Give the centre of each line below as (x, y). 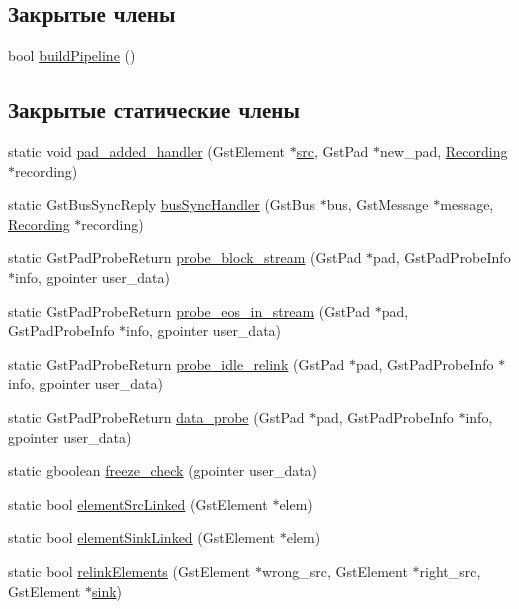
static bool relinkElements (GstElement (129, 570)
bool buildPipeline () (72, 55)
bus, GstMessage (377, 204)
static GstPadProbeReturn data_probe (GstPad (156, 416)
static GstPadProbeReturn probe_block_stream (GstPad (185, 257)
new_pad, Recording (444, 151)
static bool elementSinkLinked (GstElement (142, 537)
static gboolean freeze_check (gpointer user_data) (163, 470)
